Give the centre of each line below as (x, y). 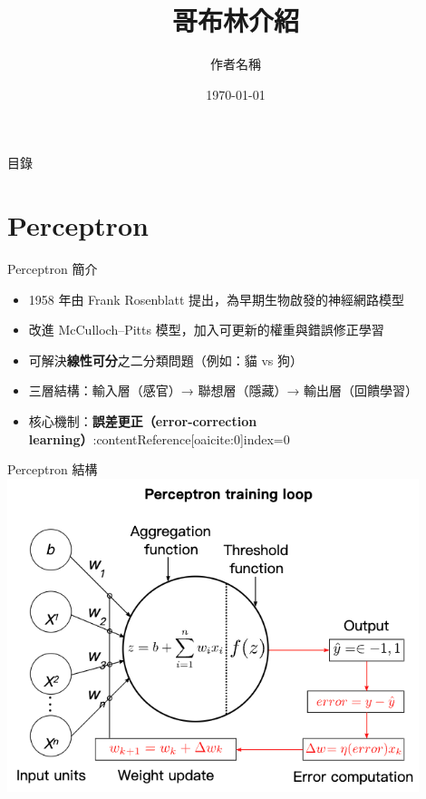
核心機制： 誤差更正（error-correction (143, 421)
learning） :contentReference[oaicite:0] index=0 (159, 438)
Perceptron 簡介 (53, 269)
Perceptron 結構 (53, 469)
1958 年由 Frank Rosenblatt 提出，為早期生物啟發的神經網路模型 (217, 299)
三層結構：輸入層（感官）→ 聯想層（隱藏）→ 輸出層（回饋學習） (223, 390)
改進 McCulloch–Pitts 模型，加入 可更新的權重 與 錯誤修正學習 (206, 330)
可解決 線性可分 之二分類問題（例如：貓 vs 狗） (166, 360)
